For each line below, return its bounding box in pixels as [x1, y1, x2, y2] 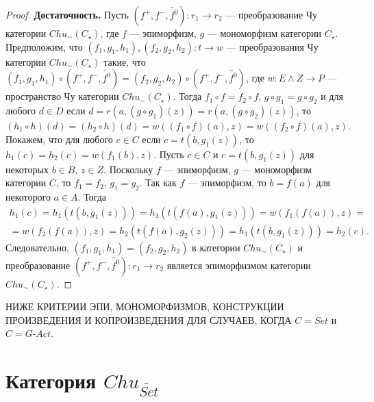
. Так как [139, 175, 177, 190]
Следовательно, [5, 240, 69, 254]
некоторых [5, 162, 49, 176]
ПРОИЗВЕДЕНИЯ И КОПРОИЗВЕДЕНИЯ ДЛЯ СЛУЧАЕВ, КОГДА [5, 312, 292, 327]
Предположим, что [5, 39, 83, 53]
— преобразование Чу [225, 8, 317, 21]
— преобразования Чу [226, 39, 319, 53]
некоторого [5, 189, 51, 203]
